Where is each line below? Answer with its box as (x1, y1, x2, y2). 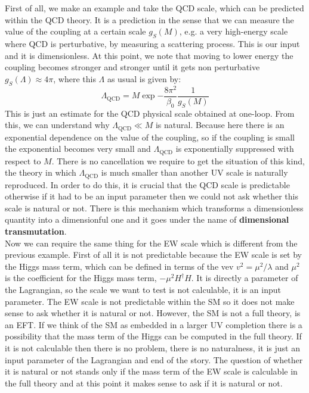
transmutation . (5, 225, 67, 238)
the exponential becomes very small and (5, 142, 151, 155)
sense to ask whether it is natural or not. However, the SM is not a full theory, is (5, 307, 301, 319)
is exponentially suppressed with (175, 142, 294, 155)
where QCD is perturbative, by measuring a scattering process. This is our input (5, 37, 300, 49)
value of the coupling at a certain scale (5, 25, 146, 38)
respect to (5, 154, 41, 167)
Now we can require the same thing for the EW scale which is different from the (5, 236, 298, 249)
